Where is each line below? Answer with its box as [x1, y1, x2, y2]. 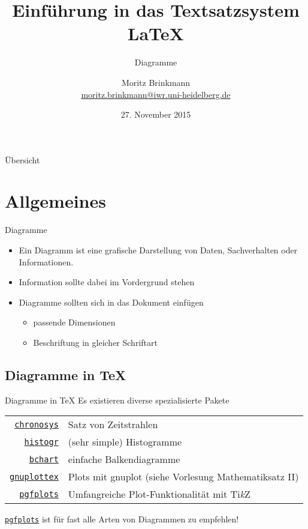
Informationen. [19, 255, 74, 268]
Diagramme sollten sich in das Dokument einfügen [19, 295, 204, 308]
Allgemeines [5, 189, 106, 213]
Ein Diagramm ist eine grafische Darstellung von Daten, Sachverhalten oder [19, 244, 298, 256]
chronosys [14, 419, 59, 429]
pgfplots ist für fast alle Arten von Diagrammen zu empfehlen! [5, 513, 239, 525]
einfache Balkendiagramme [68, 452, 180, 467]
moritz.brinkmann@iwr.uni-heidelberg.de [81, 88, 231, 100]
